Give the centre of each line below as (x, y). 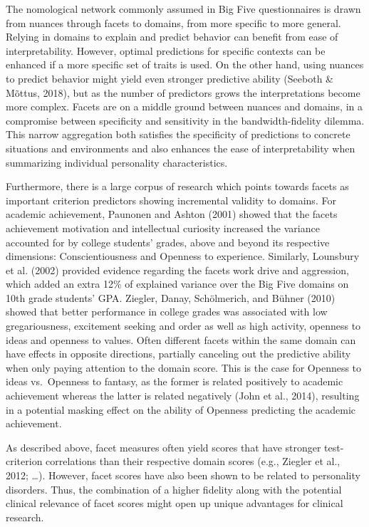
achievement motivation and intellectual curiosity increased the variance (163, 228)
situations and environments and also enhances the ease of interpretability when (181, 148)
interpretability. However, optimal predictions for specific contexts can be (166, 50)
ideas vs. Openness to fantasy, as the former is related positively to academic (175, 381)
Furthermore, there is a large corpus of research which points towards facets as (177, 186)
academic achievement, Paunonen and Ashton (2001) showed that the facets (172, 214)
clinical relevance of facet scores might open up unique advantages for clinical (175, 503)
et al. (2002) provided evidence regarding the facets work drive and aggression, (177, 270)
